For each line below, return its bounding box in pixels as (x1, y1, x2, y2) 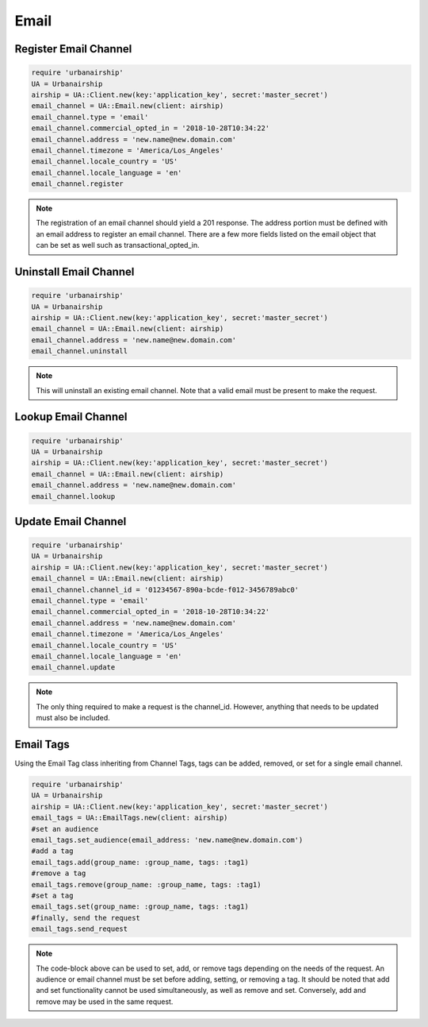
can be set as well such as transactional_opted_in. (36, 241, 200, 250)
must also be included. (36, 713, 110, 723)
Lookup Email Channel (14, 410, 128, 424)
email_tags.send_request (31, 925, 128, 933)
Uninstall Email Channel (14, 265, 135, 279)
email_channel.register (31, 180, 124, 188)
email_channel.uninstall (31, 346, 128, 356)
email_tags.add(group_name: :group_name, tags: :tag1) (31, 858, 249, 867)
